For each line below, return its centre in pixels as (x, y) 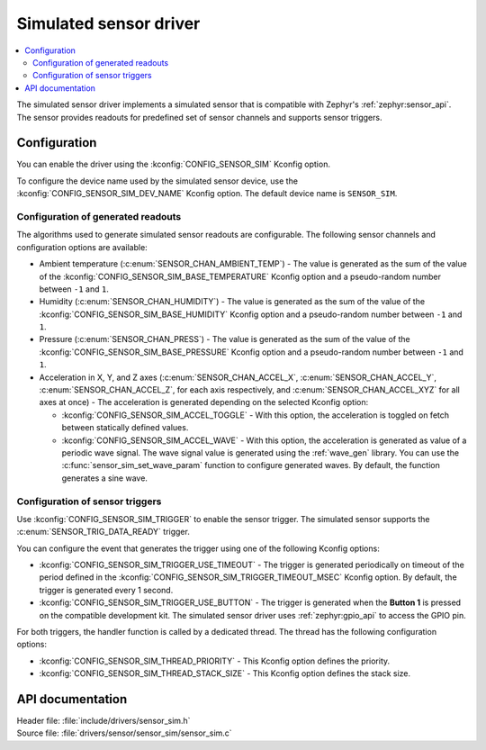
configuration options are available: (82, 247)
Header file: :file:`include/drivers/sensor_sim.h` (103, 721)
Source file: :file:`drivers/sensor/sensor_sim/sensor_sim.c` (125, 733)
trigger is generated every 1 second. (106, 590)
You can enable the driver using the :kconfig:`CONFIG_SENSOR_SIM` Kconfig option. (173, 164)
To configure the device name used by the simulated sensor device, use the (157, 181)
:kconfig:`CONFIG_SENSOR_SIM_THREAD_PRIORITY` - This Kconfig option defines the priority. (215, 661)
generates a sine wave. (105, 478)
